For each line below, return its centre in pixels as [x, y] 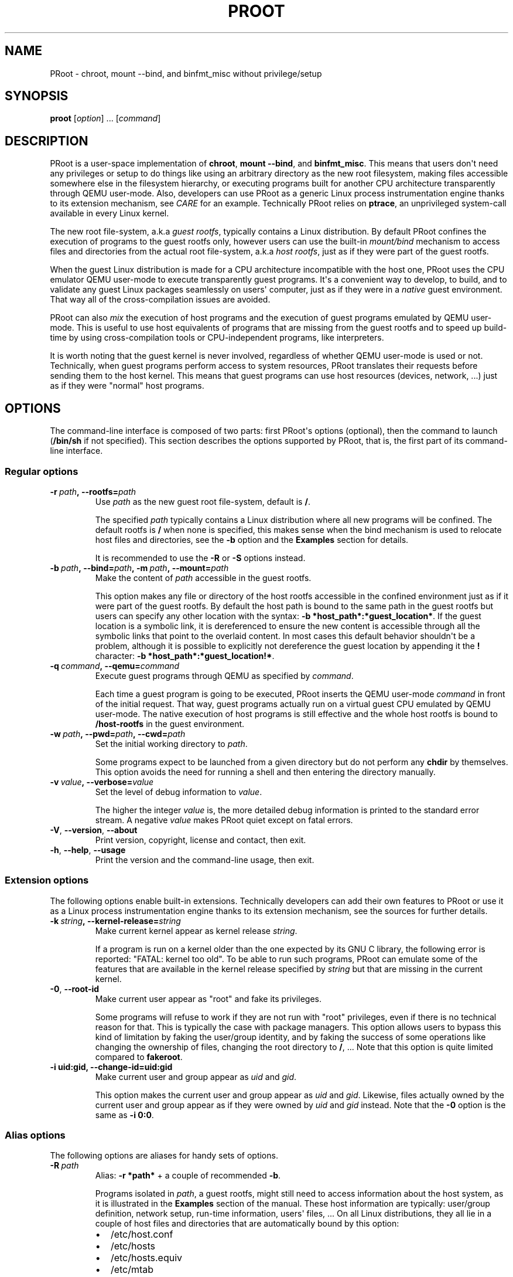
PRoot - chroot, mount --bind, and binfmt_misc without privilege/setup [186, 73]
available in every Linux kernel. [110, 213]
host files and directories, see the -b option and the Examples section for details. [252, 539]
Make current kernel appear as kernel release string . [196, 930]
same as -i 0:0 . [124, 1115]
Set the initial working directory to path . [171, 743]
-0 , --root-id [75, 989]
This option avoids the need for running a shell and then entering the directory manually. [265, 772]
